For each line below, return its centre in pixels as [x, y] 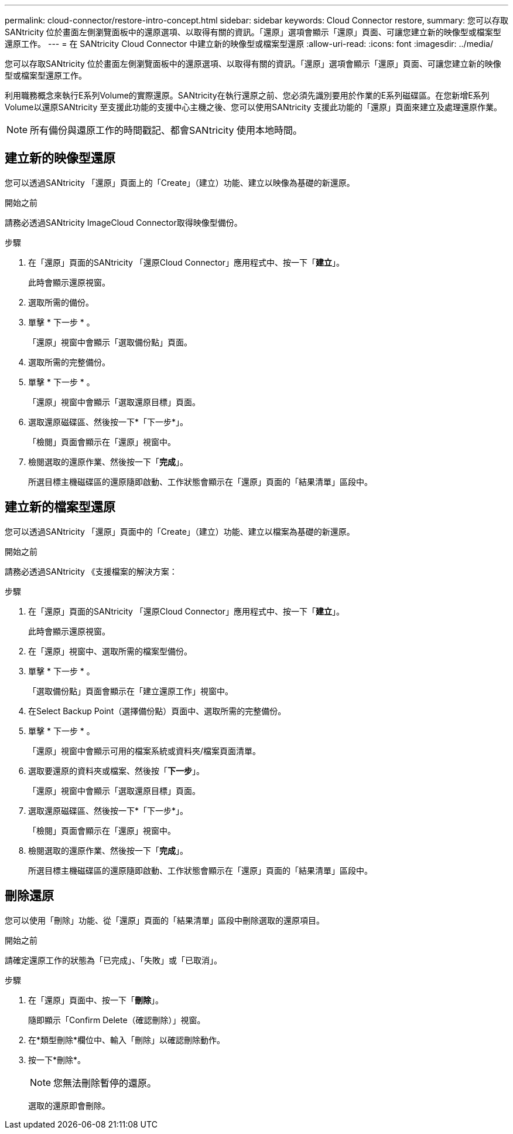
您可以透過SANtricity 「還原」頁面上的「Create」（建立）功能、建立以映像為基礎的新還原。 [180, 182]
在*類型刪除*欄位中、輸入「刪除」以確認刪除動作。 [127, 1040]
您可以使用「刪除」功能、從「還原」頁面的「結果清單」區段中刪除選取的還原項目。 [165, 920]
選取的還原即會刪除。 [69, 1105]
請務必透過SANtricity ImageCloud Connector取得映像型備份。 [124, 222]
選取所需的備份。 [61, 302]
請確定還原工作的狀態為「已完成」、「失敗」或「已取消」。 [113, 960]
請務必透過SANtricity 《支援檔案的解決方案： [91, 571]
